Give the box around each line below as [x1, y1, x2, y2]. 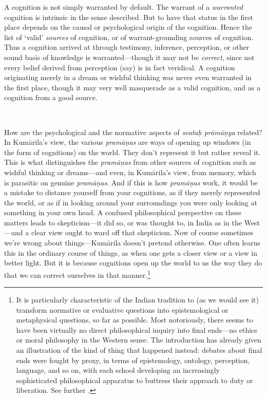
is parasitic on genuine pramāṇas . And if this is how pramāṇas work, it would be [4, 177, 258, 187]
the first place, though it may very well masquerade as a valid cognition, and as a [4, 82, 260, 92]
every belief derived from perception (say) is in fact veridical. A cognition [4, 62, 235, 72]
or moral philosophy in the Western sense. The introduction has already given [16, 334, 261, 345]
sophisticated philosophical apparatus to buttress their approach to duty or [16, 374, 253, 385]
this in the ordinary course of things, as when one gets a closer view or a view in [4, 247, 257, 258]
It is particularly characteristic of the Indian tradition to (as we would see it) [16, 294, 259, 305]
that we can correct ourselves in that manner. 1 [4, 268, 150, 280]
